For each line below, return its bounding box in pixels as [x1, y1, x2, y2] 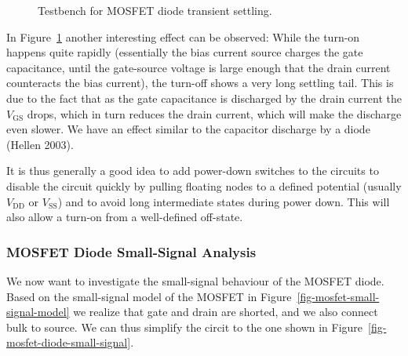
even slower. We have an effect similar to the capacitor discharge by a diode [6, 121, 370, 137]
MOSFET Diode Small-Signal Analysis [6, 242, 257, 261]
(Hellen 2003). [6, 136, 74, 152]
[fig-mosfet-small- [297, 288, 380, 304]
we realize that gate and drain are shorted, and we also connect [73, 303, 378, 320]
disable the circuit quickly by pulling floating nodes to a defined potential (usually [6, 177, 402, 194]
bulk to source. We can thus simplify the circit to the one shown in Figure [6, 318, 363, 335]
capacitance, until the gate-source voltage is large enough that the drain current [6, 59, 391, 75]
